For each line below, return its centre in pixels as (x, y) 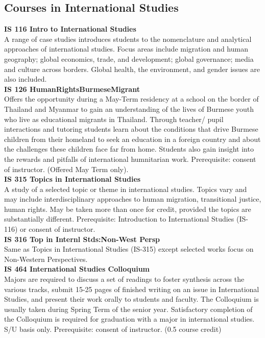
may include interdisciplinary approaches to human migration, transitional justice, (133, 199)
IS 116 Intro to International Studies (70, 29)
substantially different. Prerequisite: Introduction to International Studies (119, 219)
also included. (26, 79)
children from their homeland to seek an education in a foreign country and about (132, 139)
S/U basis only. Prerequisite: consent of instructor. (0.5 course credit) (113, 329)
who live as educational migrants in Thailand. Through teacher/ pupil (114, 119)
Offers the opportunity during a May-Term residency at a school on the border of (131, 99)
